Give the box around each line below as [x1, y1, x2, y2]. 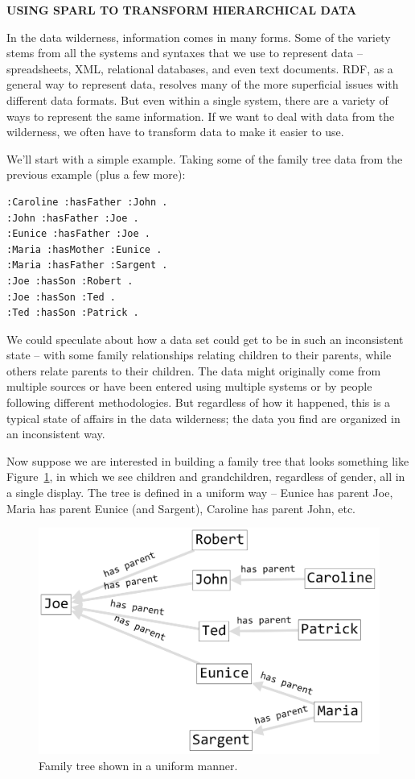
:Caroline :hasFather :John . [6, 196, 168, 208]
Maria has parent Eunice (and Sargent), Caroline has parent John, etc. [6, 499, 355, 516]
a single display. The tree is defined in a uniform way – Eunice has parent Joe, [6, 484, 393, 501]
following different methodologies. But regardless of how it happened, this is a [6, 394, 391, 411]
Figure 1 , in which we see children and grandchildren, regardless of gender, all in [6, 468, 405, 485]
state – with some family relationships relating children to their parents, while [6, 346, 392, 363]
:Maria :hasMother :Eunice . [6, 243, 162, 255]
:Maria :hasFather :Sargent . [6, 259, 168, 271]
